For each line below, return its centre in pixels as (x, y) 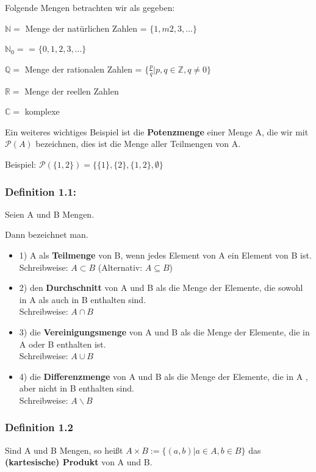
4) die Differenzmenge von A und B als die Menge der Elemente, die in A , (163, 376)
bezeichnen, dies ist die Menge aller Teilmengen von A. (138, 144)
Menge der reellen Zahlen (72, 91)
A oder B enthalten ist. (63, 344)
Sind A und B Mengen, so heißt (64, 450)
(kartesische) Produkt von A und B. (79, 462)
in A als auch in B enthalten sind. (83, 299)
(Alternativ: (120, 267)
